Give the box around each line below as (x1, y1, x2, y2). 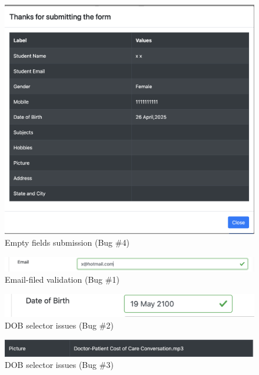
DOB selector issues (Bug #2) (5, 319, 114, 331)
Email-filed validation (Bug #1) (5, 273, 119, 286)
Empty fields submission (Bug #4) (5, 236, 129, 249)
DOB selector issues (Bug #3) (5, 359, 114, 371)
